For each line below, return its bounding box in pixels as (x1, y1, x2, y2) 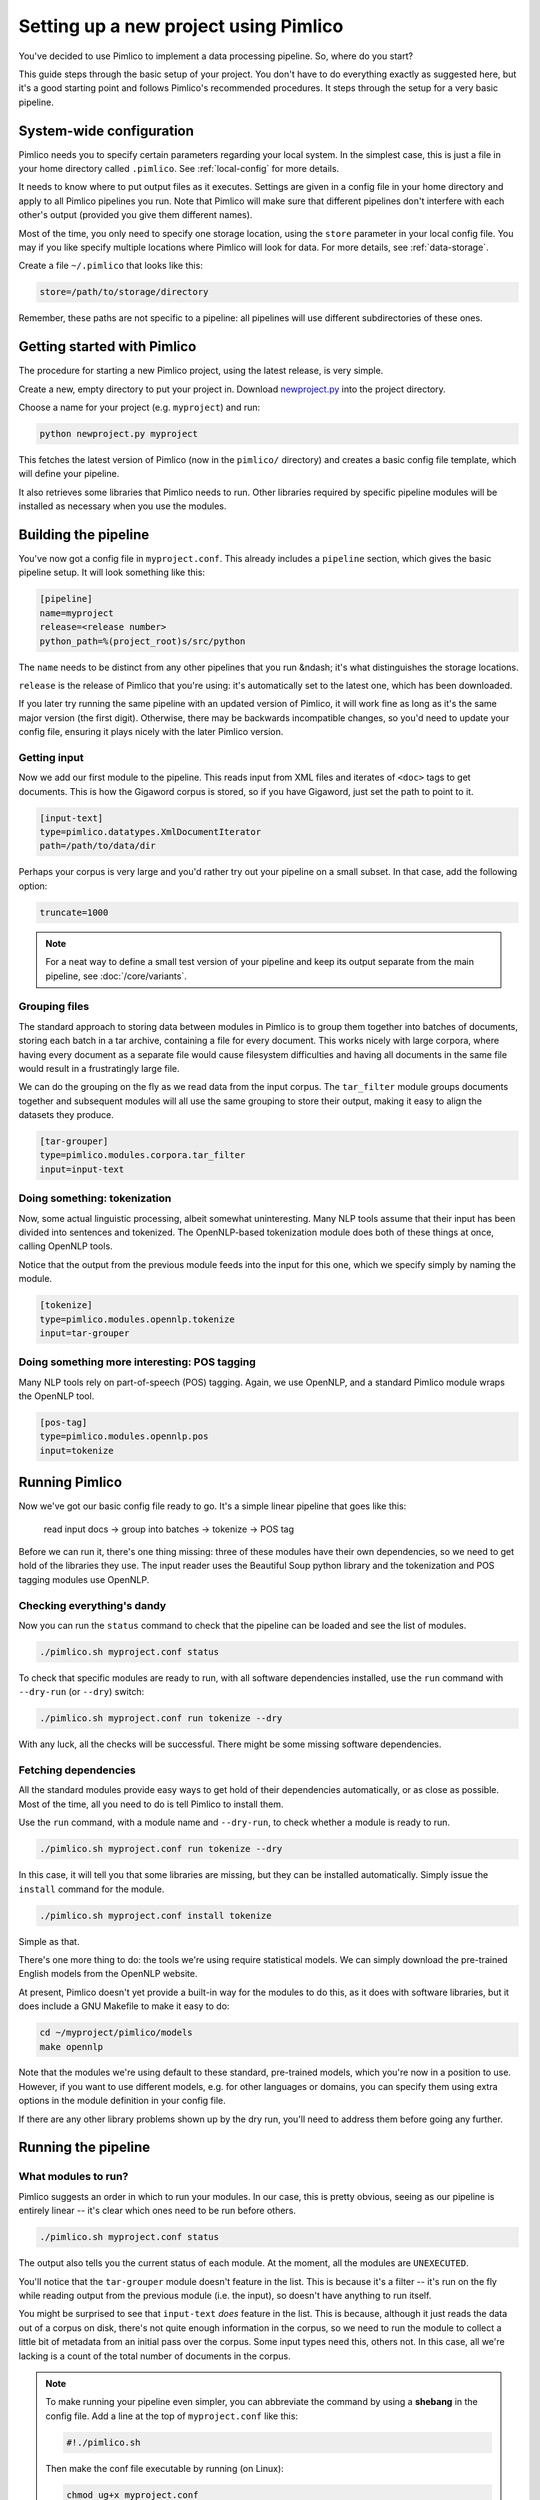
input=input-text (39, 1163, 125, 1175)
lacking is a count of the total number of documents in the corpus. (18, 2350, 291, 2362)
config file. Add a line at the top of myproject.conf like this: (45, 2410, 299, 2422)
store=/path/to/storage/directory (39, 286, 209, 298)
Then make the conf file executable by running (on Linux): (45, 2462, 284, 2474)
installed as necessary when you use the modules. (18, 500, 227, 512)
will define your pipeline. (18, 468, 120, 480)
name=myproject (39, 607, 114, 619)
